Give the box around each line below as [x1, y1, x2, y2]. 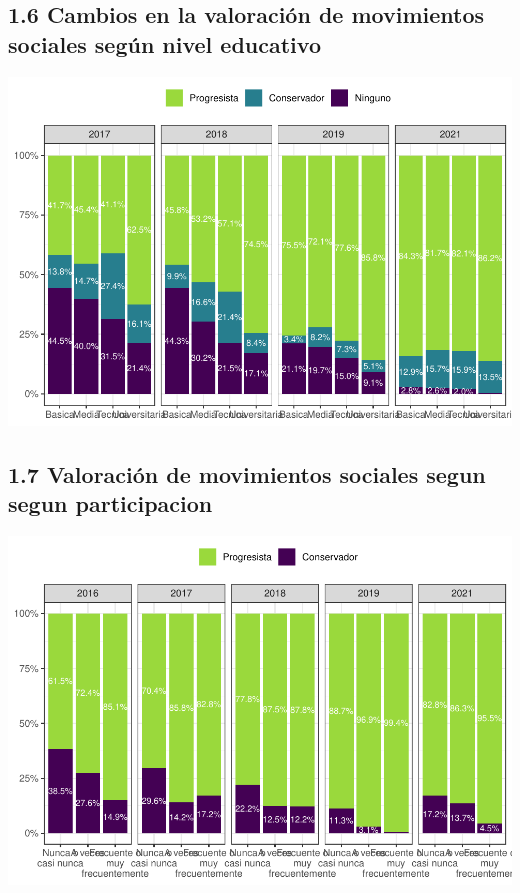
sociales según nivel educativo [8, 28, 321, 59]
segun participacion [8, 487, 213, 518]
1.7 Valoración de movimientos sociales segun [8, 458, 486, 489]
